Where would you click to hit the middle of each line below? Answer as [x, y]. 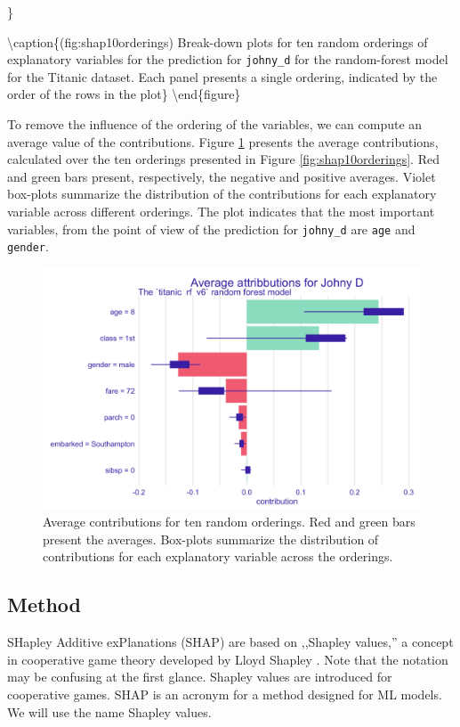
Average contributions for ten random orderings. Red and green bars [229, 522]
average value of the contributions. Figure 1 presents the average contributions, [223, 141]
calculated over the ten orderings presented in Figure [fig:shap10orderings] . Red [223, 159]
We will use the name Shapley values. [109, 711]
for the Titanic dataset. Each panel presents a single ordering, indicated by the [222, 76]
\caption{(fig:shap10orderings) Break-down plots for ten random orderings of [218, 41]
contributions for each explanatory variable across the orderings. [218, 556]
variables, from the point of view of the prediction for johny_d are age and [211, 229]
